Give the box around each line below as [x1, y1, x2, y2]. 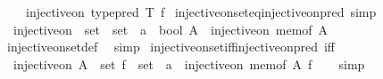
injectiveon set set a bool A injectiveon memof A [12, 20, 329, 38]
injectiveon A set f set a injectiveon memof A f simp [12, 54, 365, 73]
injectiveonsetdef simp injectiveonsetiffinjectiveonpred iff [6, 37, 335, 56]
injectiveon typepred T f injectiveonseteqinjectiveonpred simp [25, 3, 377, 20]
